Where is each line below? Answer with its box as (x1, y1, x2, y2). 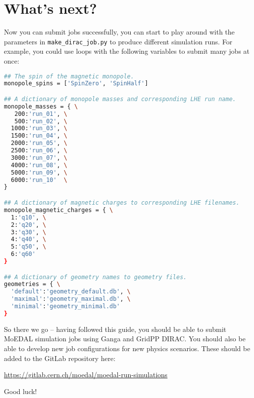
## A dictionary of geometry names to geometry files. (4, 273, 187, 281)
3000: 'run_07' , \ (11, 154, 67, 161)
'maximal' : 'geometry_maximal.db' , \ (11, 295, 131, 303)
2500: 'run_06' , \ (11, 147, 67, 154)
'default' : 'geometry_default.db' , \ (11, 288, 131, 295)
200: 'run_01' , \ (14, 110, 67, 117)
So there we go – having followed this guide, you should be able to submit (4, 324, 226, 334)
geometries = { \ (4, 281, 60, 288)
